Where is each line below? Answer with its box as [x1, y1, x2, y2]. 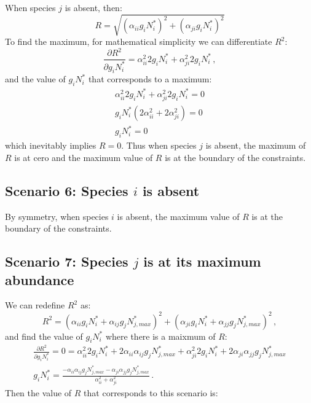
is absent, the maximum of [205, 139, 306, 152]
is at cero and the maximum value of [14, 151, 153, 163]
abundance [5, 270, 74, 289]
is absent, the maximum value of [117, 209, 240, 222]
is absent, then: [65, 1, 122, 14]
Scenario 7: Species [5, 252, 128, 271]
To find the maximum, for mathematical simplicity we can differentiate [5, 35, 272, 48]
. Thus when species [121, 139, 197, 152]
